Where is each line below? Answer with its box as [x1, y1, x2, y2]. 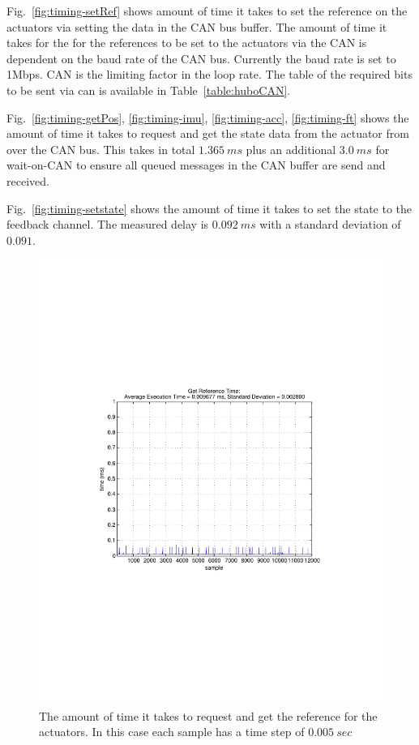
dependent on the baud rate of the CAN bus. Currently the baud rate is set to [6, 49, 396, 66]
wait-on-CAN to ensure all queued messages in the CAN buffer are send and [6, 156, 386, 173]
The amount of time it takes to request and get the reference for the [39, 707, 378, 724]
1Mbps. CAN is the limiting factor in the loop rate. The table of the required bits [6, 66, 413, 83]
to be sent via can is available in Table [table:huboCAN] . [6, 81, 291, 98]
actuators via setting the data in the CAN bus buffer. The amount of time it [6, 18, 387, 35]
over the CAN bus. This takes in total [6, 140, 195, 157]
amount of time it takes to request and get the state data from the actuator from [6, 125, 409, 142]
